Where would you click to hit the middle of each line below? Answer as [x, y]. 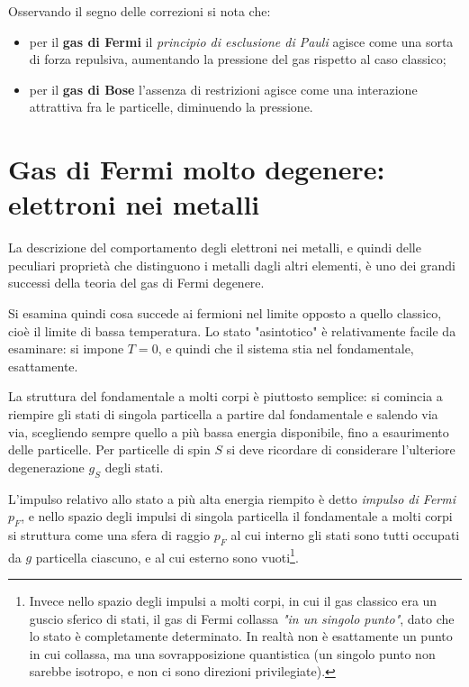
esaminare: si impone [66, 348]
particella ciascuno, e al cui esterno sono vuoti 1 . [167, 555]
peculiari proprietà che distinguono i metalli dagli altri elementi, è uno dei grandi [232, 265]
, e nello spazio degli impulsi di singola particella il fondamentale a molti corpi [237, 516]
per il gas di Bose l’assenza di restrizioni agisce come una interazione [223, 89]
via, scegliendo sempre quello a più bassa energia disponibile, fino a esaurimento [229, 431]
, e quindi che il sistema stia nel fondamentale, [286, 348]
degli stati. [134, 467]
